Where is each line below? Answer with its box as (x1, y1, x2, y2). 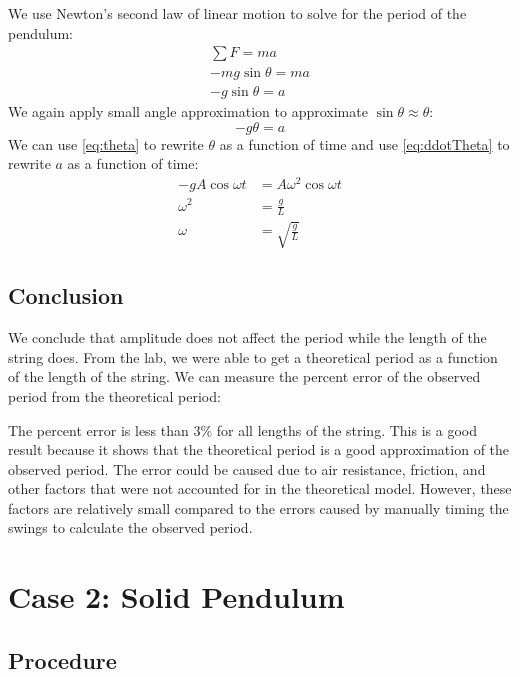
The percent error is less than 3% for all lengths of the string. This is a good (8, 419, 477, 440)
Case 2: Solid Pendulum (8, 576, 345, 617)
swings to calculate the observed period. (8, 517, 253, 538)
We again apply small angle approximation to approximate (8, 101, 368, 122)
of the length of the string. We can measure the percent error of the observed (8, 366, 481, 387)
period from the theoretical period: (8, 385, 221, 406)
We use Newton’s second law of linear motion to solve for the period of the (8, 3, 467, 23)
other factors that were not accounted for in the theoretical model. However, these (8, 478, 512, 499)
